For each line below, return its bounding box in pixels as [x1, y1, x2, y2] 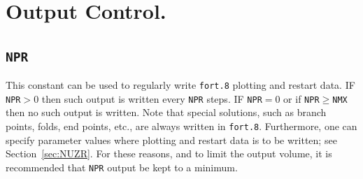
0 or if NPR [275, 91, 320, 106]
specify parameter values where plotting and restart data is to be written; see [6, 132, 337, 147]
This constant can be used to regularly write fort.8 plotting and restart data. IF [6, 78, 355, 92]
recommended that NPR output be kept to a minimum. [6, 159, 238, 174]
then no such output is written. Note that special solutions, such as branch [6, 105, 327, 120]
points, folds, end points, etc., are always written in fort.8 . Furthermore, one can [6, 119, 357, 134]
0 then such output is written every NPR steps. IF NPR [34, 91, 262, 106]
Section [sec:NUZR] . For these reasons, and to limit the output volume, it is [6, 146, 332, 161]
